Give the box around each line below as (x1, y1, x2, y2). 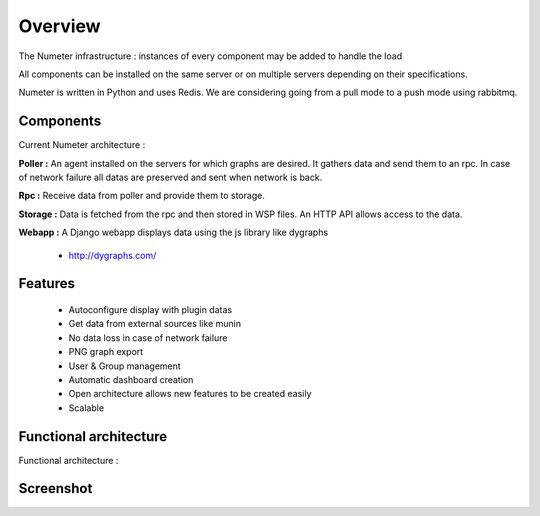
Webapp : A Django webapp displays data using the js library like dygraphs (18, 226, 329, 239)
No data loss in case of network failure (68, 331, 228, 344)
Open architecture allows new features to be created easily (68, 388, 312, 400)
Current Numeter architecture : (18, 139, 146, 151)
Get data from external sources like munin (68, 318, 242, 330)
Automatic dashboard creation (68, 373, 194, 385)
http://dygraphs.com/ (68, 249, 157, 261)
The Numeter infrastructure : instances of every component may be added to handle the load (18, 50, 403, 62)
